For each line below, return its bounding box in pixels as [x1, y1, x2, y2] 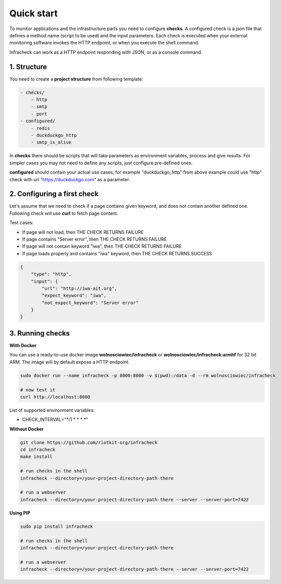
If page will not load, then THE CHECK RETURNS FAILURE [22, 229, 144, 235]
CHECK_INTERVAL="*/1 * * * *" [22, 417, 89, 423]
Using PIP [9, 509, 31, 516]
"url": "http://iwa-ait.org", [41, 285, 117, 291]
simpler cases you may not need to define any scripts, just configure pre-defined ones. [9, 160, 193, 166]
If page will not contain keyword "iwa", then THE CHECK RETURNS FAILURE [22, 243, 182, 250]
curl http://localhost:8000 [20, 394, 90, 400]
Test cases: [9, 220, 34, 226]
